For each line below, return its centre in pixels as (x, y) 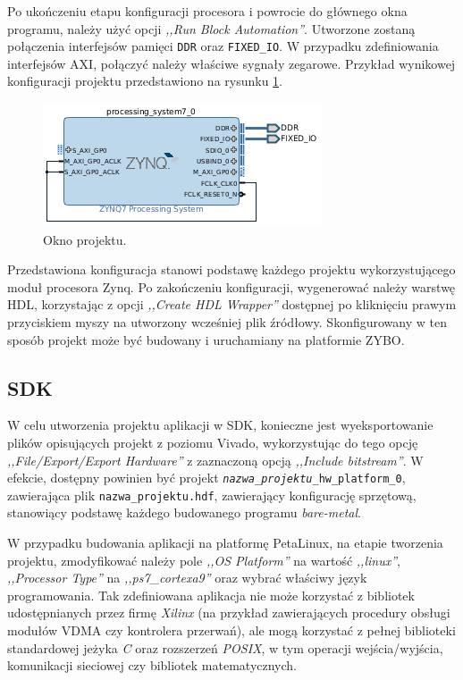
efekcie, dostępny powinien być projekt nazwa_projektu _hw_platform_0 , (206, 478)
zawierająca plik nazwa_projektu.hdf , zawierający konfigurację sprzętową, (212, 495)
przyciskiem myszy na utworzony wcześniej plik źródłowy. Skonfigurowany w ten (227, 322)
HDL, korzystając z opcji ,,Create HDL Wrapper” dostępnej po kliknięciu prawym (232, 304)
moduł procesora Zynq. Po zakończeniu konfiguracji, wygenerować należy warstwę (231, 286)
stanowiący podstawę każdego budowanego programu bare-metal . (184, 512)
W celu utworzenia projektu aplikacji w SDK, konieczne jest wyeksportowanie (220, 425)
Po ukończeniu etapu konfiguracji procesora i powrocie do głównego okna (207, 11)
